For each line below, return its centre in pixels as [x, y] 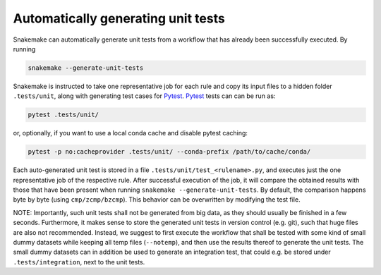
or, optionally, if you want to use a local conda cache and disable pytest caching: [131, 133]
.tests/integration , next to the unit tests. [79, 262]
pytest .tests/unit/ [63, 115]
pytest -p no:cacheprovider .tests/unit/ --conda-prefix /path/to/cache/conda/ [169, 152]
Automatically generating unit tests [119, 18]
